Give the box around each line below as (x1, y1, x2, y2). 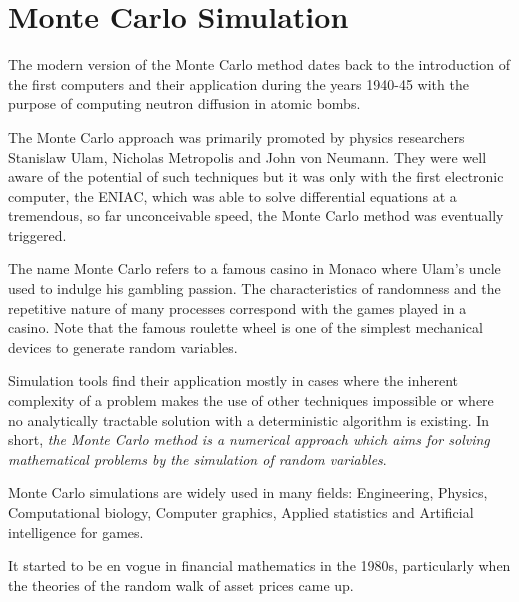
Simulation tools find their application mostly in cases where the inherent (8, 370, 459, 391)
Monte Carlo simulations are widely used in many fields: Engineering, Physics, (8, 482, 488, 503)
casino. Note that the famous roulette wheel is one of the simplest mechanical (8, 317, 483, 338)
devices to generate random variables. (8, 336, 238, 357)
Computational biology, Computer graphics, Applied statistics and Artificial (8, 502, 474, 522)
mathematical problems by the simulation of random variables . (8, 448, 387, 469)
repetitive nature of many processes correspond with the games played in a (8, 297, 467, 318)
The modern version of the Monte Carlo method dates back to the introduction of (8, 54, 510, 75)
